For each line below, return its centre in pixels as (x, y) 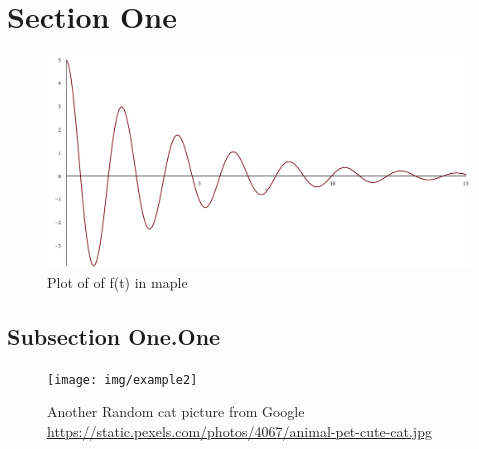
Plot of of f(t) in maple (117, 281)
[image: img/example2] (122, 379)
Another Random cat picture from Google (176, 411)
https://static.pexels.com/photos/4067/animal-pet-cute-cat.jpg (239, 431)
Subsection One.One (114, 335)
